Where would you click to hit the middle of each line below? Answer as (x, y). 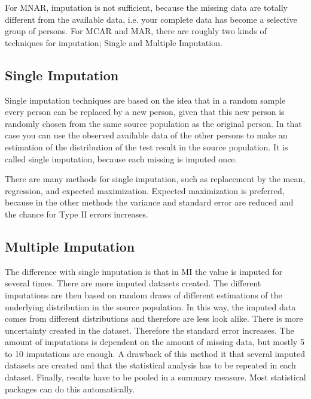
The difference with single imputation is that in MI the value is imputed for (144, 271)
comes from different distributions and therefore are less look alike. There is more (154, 318)
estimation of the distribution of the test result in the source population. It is (147, 146)
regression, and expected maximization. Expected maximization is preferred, (145, 190)
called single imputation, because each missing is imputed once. (121, 158)
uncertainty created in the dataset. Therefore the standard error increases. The (150, 330)
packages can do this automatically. (70, 389)
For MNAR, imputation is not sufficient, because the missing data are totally (146, 7)
